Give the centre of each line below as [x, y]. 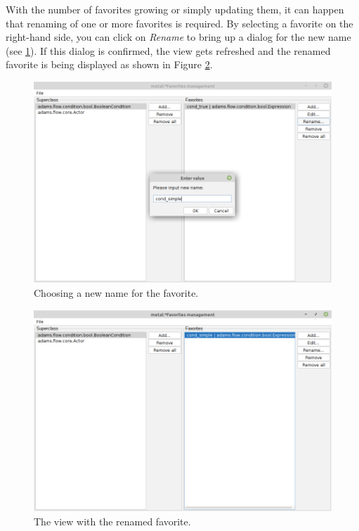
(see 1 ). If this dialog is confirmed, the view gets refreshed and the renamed [168, 50]
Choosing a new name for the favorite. [116, 293]
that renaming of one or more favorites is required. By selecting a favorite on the [179, 23]
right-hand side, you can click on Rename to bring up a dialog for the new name [178, 37]
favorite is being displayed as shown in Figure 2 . [109, 64]
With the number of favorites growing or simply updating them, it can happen [175, 9]
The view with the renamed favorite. [112, 521]
